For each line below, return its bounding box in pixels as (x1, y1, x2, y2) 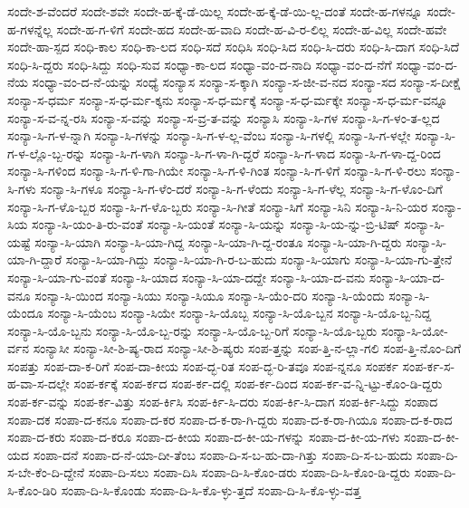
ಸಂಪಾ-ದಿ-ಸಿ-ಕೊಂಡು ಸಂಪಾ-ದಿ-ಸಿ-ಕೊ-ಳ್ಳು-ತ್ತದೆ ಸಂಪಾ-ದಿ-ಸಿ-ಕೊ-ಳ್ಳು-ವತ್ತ (61, 481, 361, 500)
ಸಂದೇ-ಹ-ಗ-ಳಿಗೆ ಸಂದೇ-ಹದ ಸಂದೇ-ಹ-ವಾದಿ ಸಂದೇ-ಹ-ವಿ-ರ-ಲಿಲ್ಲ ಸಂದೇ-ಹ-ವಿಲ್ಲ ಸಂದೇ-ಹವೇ (56, 19, 447, 38)
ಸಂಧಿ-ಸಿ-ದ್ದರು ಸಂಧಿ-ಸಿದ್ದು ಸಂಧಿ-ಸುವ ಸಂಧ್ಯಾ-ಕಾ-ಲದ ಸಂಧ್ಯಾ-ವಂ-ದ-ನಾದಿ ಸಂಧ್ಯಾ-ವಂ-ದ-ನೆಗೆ (7, 54, 392, 73)
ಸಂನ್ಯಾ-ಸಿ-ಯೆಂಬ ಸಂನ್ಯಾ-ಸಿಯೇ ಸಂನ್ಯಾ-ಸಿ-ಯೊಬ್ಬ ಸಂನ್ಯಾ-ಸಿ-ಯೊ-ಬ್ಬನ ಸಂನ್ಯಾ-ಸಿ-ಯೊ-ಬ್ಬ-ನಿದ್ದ (47, 303, 432, 322)
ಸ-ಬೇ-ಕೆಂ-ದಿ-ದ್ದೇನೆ (7, 463, 85, 482)
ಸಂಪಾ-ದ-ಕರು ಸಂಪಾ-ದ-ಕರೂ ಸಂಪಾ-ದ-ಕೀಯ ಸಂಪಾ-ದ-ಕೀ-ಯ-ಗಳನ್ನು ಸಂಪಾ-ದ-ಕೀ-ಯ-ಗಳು (7, 427, 400, 446)
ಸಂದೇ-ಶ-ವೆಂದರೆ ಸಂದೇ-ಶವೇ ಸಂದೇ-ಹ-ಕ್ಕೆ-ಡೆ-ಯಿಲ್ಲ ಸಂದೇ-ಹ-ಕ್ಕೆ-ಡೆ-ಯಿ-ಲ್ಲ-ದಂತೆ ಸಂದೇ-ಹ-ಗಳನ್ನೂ (7, 2, 423, 20)
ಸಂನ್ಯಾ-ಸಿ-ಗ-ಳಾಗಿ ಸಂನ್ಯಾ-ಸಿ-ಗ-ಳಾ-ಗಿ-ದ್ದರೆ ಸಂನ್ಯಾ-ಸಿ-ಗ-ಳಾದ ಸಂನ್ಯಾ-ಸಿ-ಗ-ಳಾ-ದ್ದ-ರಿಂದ (90, 143, 441, 162)
